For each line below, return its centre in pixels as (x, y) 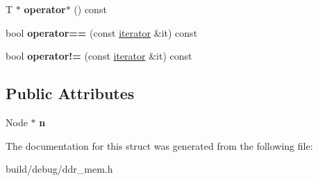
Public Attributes (70, 93)
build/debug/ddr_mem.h (59, 169)
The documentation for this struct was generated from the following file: (159, 145)
